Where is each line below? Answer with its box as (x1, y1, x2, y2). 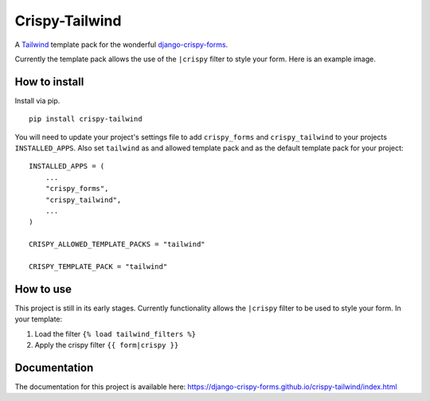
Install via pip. (14, 95, 61, 105)
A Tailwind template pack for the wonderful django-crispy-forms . (14, 40, 229, 49)
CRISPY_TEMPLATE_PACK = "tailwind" (29, 262, 168, 271)
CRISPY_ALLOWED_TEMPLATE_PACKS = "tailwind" (29, 239, 206, 249)
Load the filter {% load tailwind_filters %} (34, 329, 197, 338)
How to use (14, 282, 72, 296)
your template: (14, 314, 63, 324)
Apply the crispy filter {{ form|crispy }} (34, 341, 179, 349)
